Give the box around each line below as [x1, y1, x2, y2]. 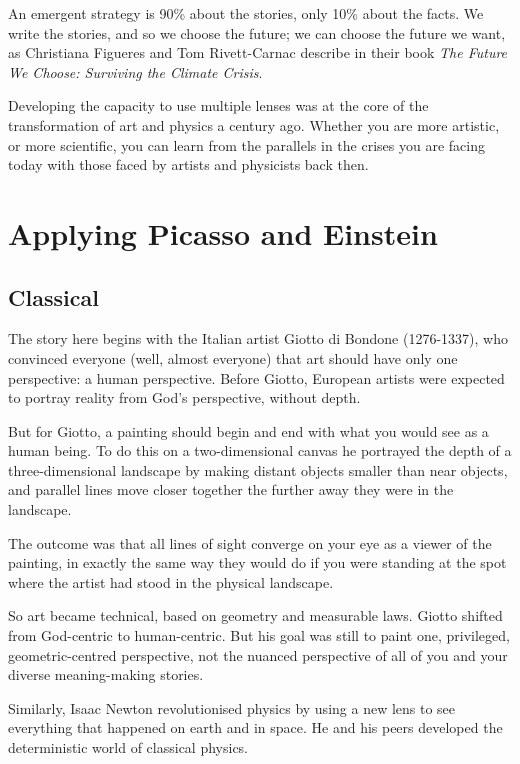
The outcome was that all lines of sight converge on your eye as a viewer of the [8, 532, 492, 553]
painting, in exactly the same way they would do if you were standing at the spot [8, 552, 507, 573]
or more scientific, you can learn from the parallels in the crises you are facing [8, 134, 485, 155]
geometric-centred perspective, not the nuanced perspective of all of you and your [8, 644, 508, 665]
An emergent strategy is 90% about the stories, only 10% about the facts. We [8, 3, 484, 23]
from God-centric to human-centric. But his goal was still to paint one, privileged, [8, 625, 510, 646]
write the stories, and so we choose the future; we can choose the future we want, [8, 22, 506, 43]
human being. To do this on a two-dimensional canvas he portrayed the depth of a [8, 440, 512, 461]
